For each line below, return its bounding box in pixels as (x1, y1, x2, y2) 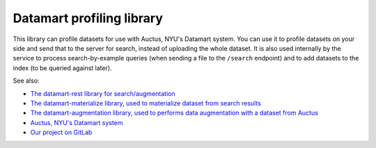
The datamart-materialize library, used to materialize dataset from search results (30, 99, 261, 107)
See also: (13, 76, 40, 85)
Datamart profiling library (13, 10, 163, 26)
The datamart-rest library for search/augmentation (30, 89, 175, 97)
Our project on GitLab (30, 129, 93, 137)
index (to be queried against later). (13, 63, 112, 72)
